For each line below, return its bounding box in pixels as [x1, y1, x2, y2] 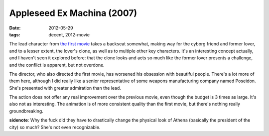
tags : [9, 31, 20, 37]
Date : [9, 25, 21, 31]
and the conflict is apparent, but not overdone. [9, 62, 105, 68]
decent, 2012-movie [48, 31, 90, 37]
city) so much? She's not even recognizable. [9, 124, 101, 130]
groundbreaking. [9, 108, 43, 114]
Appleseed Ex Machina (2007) [9, 7, 137, 18]
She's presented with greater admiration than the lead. [9, 85, 122, 91]
